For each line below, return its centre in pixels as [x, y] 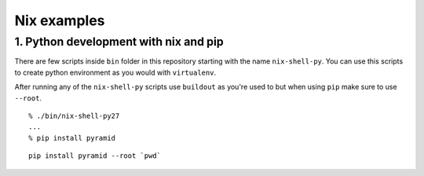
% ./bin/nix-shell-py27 [74, 115]
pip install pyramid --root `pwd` [95, 156]
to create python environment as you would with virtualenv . [115, 72]
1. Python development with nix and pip [119, 42]
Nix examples [60, 20]
